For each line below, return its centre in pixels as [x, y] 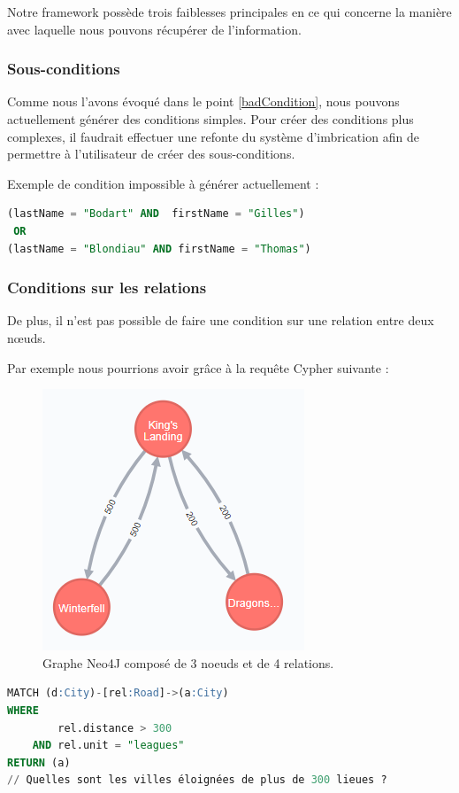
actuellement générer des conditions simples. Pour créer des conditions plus [210, 119]
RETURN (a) [39, 762]
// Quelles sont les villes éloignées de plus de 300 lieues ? [197, 780]
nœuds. [27, 337]
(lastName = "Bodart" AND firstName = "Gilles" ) [156, 214]
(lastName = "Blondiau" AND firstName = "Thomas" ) [159, 249]
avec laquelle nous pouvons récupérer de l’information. [154, 29]
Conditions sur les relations [107, 288]
